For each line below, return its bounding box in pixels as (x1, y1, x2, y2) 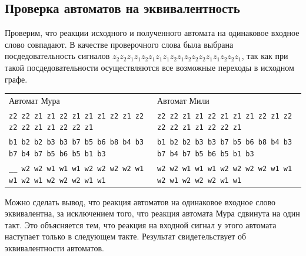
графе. (5, 73, 28, 85)
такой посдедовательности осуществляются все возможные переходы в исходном (5, 61, 294, 73)
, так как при (241, 50, 288, 62)
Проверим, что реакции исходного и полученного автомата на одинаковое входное (5, 27, 300, 39)
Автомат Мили (157, 94, 209, 106)
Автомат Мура (9, 94, 60, 106)
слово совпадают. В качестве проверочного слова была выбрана (5, 38, 234, 50)
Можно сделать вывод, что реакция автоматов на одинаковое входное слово (5, 195, 276, 208)
